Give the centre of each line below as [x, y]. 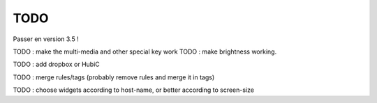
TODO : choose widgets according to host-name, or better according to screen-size [134, 90]
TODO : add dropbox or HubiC [57, 64]
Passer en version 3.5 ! [46, 39]
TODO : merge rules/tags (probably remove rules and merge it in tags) [114, 77]
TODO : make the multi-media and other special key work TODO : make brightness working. [145, 51]
